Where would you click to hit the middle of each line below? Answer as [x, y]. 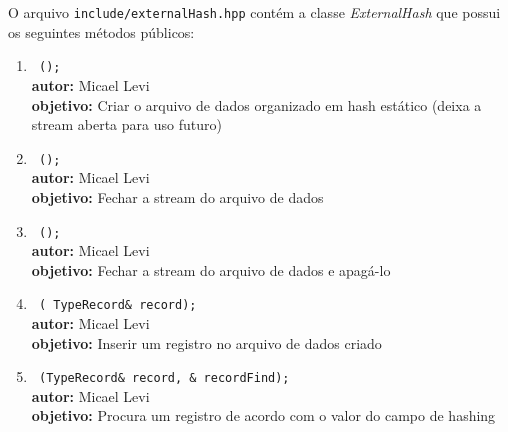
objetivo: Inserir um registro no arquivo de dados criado [206, 342]
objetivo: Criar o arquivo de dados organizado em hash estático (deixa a [256, 104]
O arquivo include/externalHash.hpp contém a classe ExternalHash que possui [254, 12]
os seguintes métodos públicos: [101, 31]
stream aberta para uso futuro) [126, 124]
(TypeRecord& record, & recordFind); [164, 378]
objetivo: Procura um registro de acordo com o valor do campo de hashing [263, 415]
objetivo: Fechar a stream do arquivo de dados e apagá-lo [211, 269]
